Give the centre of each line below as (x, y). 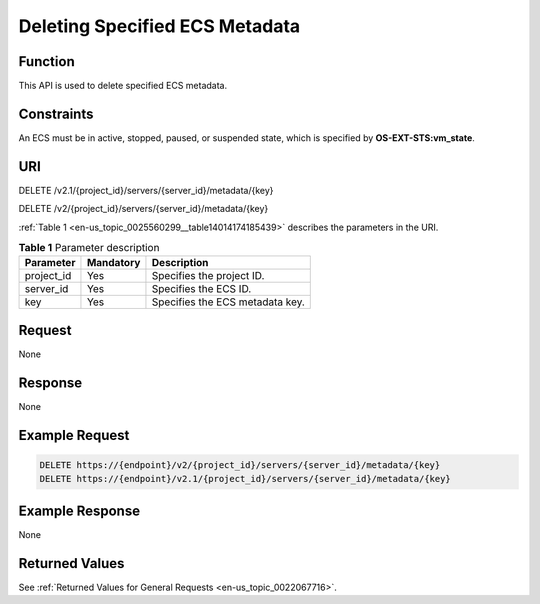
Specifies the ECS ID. (201, 289)
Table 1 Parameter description (89, 248)
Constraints (56, 113)
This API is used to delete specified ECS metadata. (123, 86)
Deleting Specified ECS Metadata (159, 26)
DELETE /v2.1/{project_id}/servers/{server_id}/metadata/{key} (146, 190)
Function (46, 61)
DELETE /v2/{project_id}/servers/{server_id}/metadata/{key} (143, 209)
